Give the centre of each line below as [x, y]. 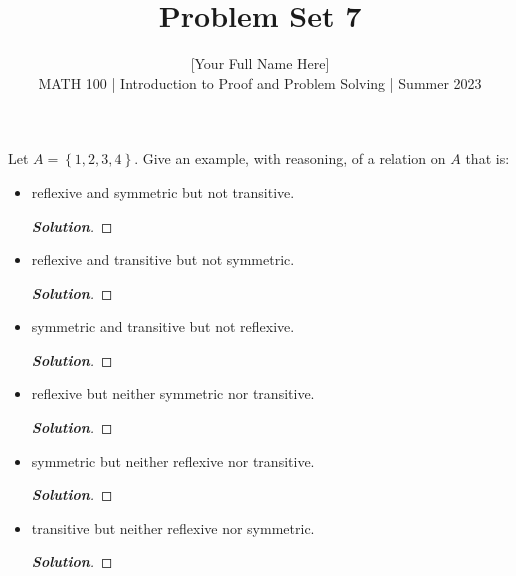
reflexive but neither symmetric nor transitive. [173, 393]
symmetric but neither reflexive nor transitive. [173, 460]
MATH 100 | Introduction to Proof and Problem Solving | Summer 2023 [260, 82]
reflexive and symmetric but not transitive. [163, 191]
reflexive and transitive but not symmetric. [163, 259]
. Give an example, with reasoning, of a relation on [290, 158]
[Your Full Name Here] [260, 63]
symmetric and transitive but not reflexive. [163, 326]
